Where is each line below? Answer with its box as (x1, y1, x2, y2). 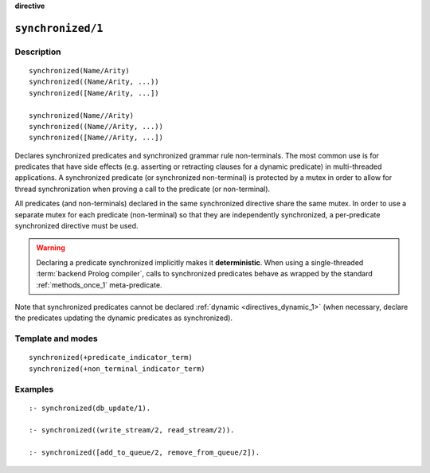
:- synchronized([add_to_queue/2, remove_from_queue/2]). (29, 448, 260, 457)
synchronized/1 (14, 21, 104, 35)
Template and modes (14, 333, 99, 344)
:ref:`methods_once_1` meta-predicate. (36, 279, 162, 290)
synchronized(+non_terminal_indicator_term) (29, 364, 206, 373)
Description (14, 46, 61, 57)
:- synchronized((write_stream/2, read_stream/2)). (29, 426, 235, 435)
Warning (36, 243, 65, 252)
